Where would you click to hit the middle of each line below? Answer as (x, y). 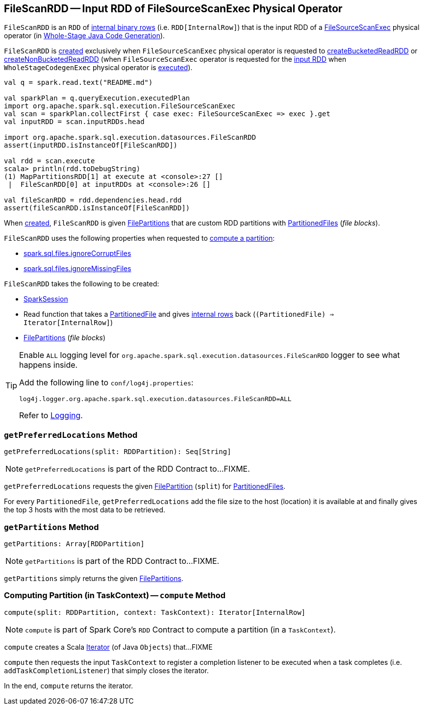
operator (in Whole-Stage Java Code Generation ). (85, 36)
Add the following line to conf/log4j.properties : (106, 383)
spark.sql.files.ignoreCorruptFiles (77, 253)
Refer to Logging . (51, 416)
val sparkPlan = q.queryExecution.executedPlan (97, 98)
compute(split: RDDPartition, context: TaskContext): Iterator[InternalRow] (155, 612)
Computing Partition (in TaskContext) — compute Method (115, 595)
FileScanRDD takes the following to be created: (82, 284)
